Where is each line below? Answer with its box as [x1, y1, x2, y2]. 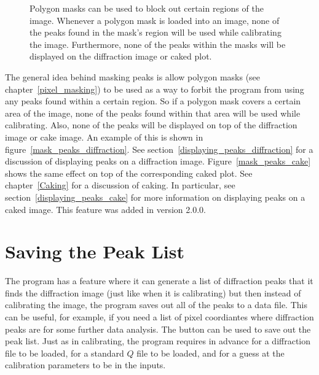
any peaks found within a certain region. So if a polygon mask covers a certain [5, 95, 301, 107]
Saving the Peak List [5, 239, 184, 264]
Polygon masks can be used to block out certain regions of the [30, 2, 264, 14]
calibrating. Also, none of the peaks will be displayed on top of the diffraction [5, 118, 297, 131]
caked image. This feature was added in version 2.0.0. [5, 203, 206, 215]
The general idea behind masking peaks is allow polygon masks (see [5, 70, 261, 83]
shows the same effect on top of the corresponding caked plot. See [5, 166, 253, 179]
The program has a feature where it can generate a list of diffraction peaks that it [5, 274, 313, 287]
